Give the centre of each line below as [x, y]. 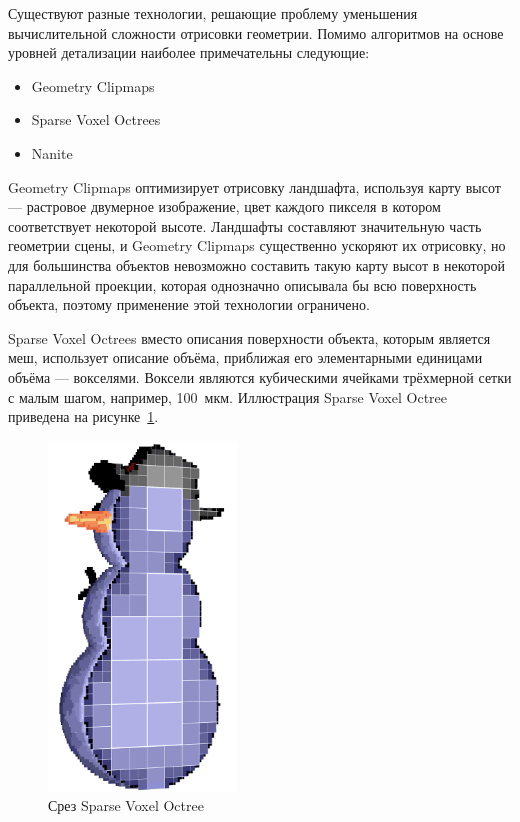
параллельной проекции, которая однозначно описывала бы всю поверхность [242, 284]
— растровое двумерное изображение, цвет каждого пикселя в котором [224, 206]
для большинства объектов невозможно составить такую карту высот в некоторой [256, 264]
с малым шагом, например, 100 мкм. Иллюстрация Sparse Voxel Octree [228, 396]
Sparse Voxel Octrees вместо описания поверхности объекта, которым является [249, 337]
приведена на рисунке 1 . [83, 416]
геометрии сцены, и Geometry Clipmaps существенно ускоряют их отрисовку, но [257, 245]
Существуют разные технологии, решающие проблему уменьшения [213, 13]
